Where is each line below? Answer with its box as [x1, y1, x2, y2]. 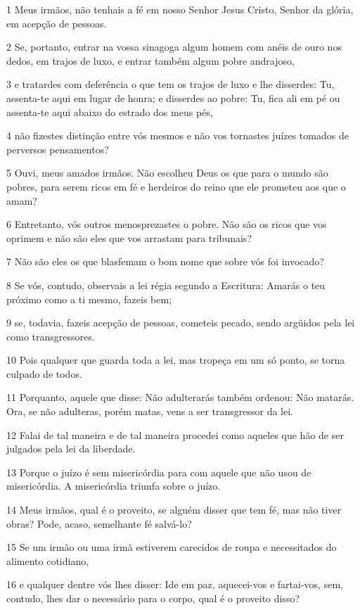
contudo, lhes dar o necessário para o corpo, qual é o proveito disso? [6, 591, 300, 605]
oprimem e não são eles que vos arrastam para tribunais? [6, 230, 252, 245]
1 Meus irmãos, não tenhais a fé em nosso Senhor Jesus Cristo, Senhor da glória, [6, 2, 354, 16]
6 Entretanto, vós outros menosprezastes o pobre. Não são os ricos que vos [6, 217, 327, 231]
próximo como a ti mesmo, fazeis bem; [6, 291, 172, 306]
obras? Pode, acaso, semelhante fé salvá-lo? [6, 516, 192, 530]
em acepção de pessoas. [6, 15, 107, 30]
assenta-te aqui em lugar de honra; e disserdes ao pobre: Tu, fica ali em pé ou [6, 90, 340, 105]
